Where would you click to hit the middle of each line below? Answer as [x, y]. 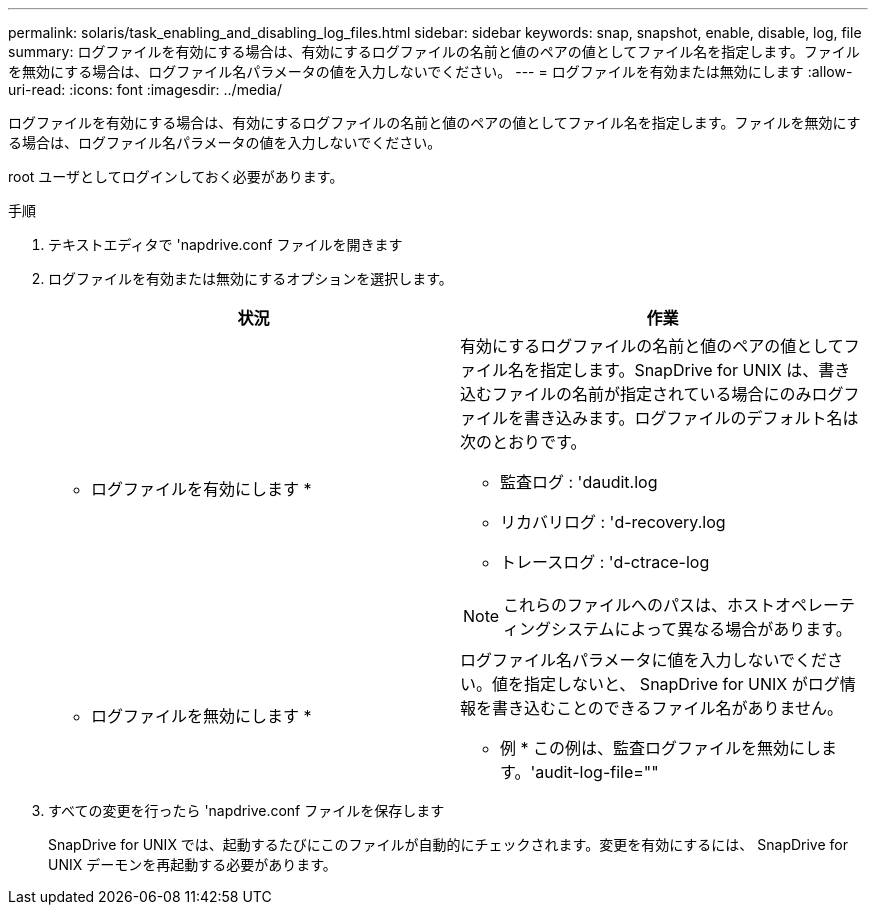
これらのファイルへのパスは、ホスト [639, 605]
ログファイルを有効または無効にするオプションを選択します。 [250, 278]
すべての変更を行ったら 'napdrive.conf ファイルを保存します [246, 810]
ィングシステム [559, 629]
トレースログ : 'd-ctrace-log [605, 562]
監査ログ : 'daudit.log [579, 482]
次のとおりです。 [523, 442]
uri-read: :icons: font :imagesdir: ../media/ [145, 89]
